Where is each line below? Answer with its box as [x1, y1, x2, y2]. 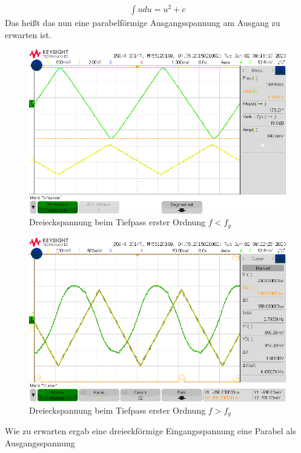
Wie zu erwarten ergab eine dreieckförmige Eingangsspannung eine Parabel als [5, 425, 296, 437]
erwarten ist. [5, 28, 51, 41]
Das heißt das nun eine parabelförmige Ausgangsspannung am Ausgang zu [5, 16, 280, 29]
